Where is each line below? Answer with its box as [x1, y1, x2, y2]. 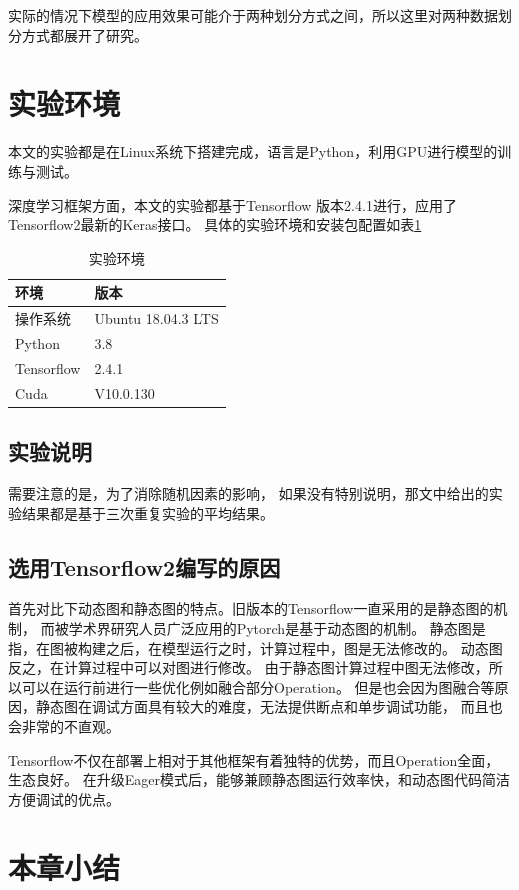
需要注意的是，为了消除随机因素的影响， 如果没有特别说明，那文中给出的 [8, 482, 489, 503]
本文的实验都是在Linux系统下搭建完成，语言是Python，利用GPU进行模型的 [8, 141, 498, 162]
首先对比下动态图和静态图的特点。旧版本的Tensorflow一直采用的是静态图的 [8, 598, 494, 619]
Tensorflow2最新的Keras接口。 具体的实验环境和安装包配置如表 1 [8, 214, 422, 235]
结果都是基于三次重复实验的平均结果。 [21, 502, 274, 523]
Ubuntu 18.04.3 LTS [94, 308, 219, 329]
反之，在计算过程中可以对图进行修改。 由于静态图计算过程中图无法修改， [8, 657, 489, 678]
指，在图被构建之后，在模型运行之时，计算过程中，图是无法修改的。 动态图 [8, 637, 503, 658]
